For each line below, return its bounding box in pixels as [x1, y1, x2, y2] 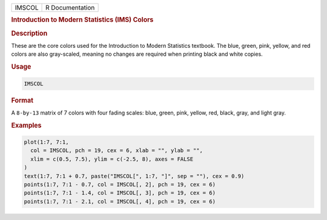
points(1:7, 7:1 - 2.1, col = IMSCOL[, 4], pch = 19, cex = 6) [24, 198, 216, 205]
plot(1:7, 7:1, [24, 139, 69, 145]
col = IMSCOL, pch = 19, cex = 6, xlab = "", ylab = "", [30, 147, 203, 154]
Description [11, 29, 48, 38]
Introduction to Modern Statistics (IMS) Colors [11, 16, 154, 24]
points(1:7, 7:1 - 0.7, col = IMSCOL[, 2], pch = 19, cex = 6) [24, 181, 216, 188]
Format [11, 96, 33, 104]
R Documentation [45, 4, 95, 12]
